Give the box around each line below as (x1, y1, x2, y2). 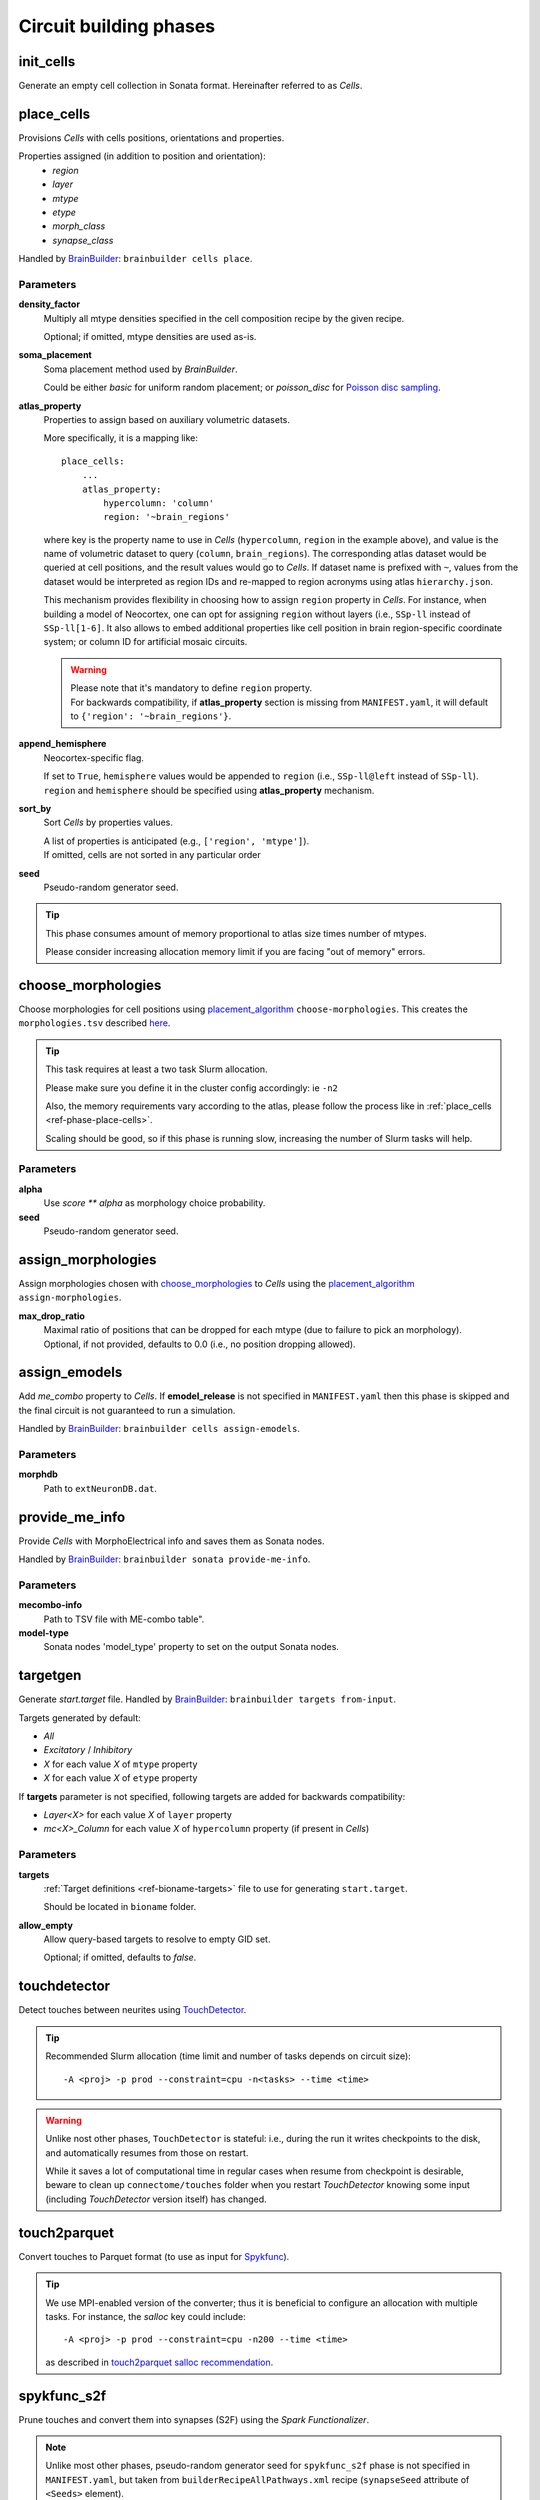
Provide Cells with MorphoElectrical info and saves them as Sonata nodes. (18, 1535, 325, 1547)
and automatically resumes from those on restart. (45, 2146, 249, 2159)
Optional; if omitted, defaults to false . (43, 1951, 197, 1964)
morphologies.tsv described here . (18, 1017, 171, 1029)
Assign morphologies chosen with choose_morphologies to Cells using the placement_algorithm (18, 1277, 415, 1289)
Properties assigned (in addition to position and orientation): (18, 150, 266, 162)
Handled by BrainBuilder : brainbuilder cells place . (18, 253, 253, 265)
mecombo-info (18, 1599, 83, 1611)
